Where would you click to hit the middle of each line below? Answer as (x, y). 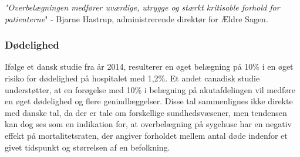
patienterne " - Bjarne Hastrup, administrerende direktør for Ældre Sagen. (136, 18)
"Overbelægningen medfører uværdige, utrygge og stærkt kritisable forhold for (142, 7)
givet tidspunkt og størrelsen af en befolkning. (87, 147)
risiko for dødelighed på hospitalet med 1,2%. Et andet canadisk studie (132, 78)
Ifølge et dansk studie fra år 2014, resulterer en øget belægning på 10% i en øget (149, 66)
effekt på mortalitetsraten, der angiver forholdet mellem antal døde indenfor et (146, 135)
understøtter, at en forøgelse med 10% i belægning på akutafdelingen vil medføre (150, 89)
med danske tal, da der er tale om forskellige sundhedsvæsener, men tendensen (146, 112)
